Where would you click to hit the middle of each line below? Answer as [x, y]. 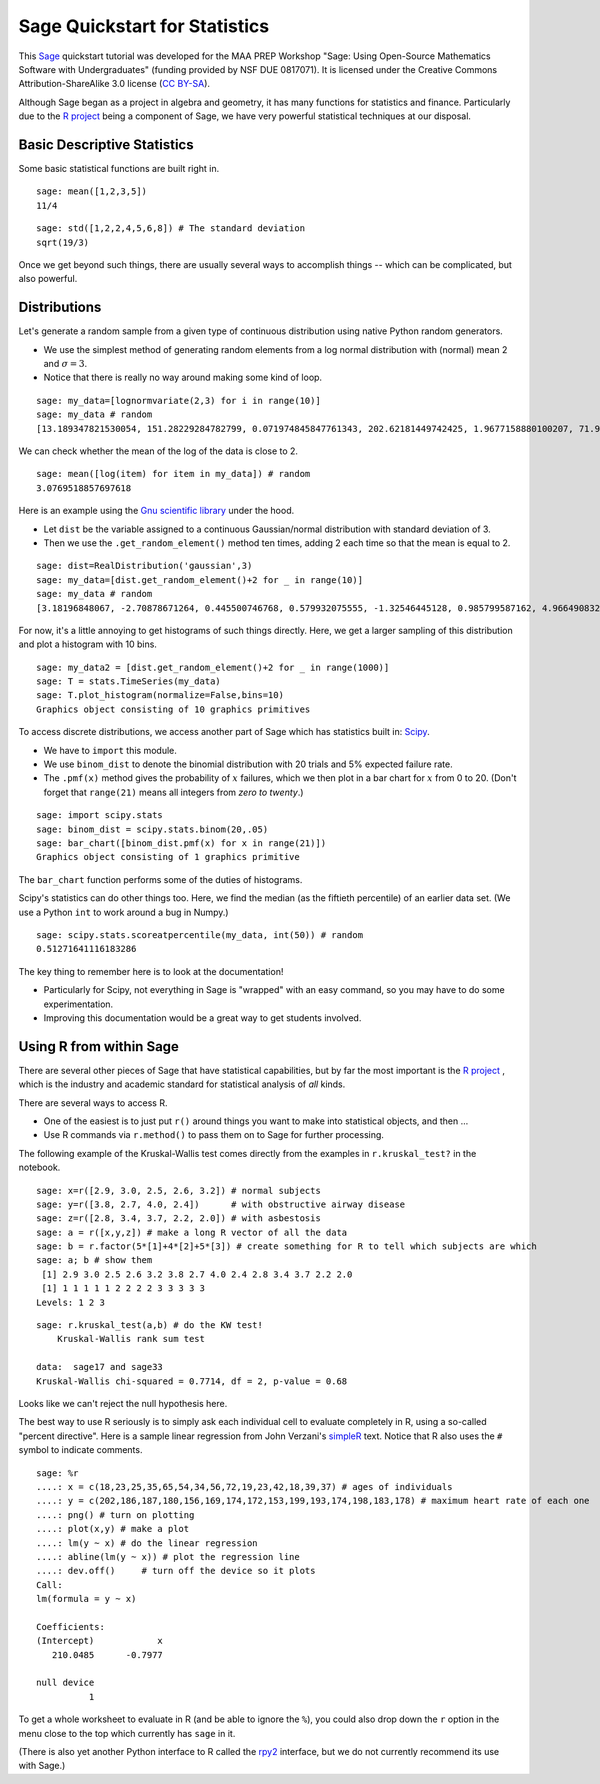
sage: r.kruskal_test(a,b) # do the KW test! [150, 1325]
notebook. [39, 1167]
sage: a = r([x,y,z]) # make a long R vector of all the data [192, 1232]
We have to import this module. [110, 750]
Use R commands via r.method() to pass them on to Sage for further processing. [214, 1135]
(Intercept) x [100, 1641]
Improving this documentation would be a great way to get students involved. [202, 1017]
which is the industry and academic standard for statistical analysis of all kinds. [182, 1084]
